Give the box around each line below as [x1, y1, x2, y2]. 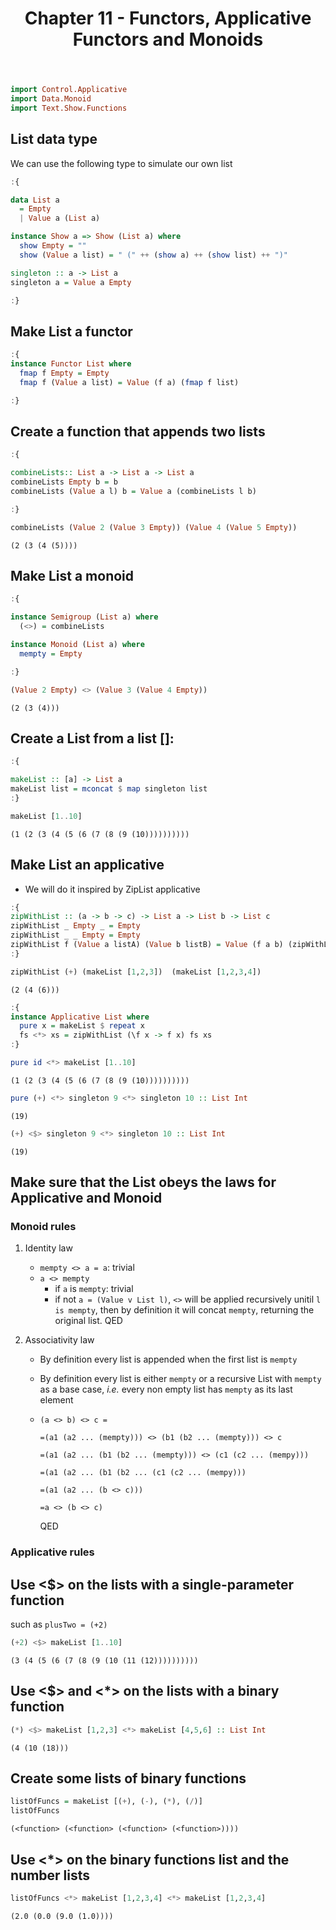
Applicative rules [10, 1545, 95, 1559]
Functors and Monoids [72, 28, 264, 51]
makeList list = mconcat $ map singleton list [10, 784, 208, 794]
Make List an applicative [10, 857, 165, 874]
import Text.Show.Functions [10, 103, 128, 113]
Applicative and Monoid [10, 1190, 163, 1207]
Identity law [24, 1242, 73, 1254]
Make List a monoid [10, 568, 135, 585]
